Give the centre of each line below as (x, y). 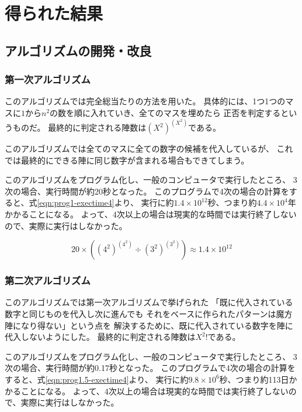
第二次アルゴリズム (48, 280)
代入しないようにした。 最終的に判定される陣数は (100, 337)
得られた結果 (54, 13)
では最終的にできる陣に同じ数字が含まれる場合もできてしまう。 (127, 160)
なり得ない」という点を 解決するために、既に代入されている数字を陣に (157, 325)
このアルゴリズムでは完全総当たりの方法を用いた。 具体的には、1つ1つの (145, 101)
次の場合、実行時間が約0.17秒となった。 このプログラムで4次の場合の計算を (150, 368)
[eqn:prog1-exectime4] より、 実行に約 (105, 202)
